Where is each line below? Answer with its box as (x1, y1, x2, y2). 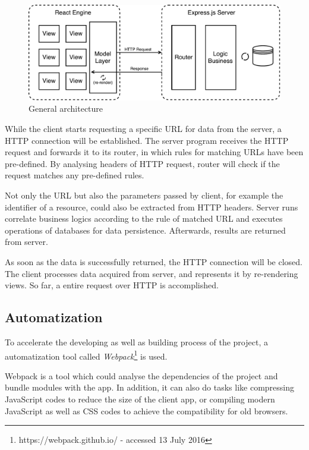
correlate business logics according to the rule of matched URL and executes (5, 212, 283, 225)
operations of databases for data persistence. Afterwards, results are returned (5, 224, 286, 236)
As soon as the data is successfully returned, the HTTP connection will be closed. (5, 255, 302, 268)
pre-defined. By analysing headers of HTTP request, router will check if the (5, 157, 280, 169)
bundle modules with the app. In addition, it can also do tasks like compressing (5, 381, 295, 394)
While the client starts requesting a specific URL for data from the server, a (5, 122, 282, 134)
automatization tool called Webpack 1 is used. (5, 348, 168, 362)
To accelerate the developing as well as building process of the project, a (5, 335, 268, 348)
